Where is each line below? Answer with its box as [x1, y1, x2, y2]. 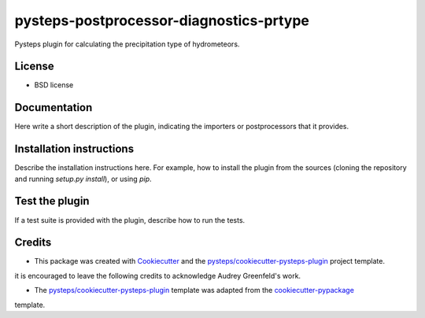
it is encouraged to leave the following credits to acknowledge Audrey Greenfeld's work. [14, 271, 301, 280]
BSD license [34, 80, 74, 90]
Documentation [14, 101, 93, 114]
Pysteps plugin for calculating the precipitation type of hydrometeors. [14, 39, 240, 49]
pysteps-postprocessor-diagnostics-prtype [14, 12, 310, 29]
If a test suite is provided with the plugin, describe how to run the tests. [14, 215, 246, 224]
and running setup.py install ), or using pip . [14, 174, 153, 183]
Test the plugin [14, 194, 90, 208]
